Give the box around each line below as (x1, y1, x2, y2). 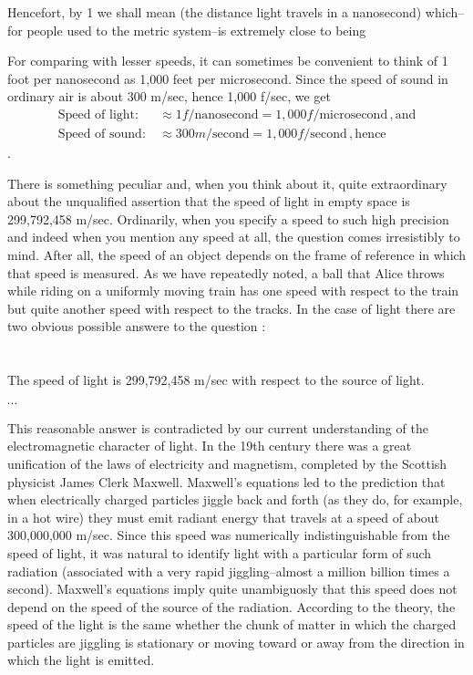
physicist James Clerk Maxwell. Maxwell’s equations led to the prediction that (7, 472, 446, 491)
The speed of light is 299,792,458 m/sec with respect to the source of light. (7, 370, 425, 389)
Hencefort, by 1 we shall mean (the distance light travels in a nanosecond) (7, 3, 422, 21)
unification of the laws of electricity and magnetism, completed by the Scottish (7, 453, 447, 472)
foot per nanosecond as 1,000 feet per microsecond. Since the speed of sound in (7, 68, 448, 88)
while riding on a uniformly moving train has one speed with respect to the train (7, 281, 459, 300)
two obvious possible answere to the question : (7, 317, 266, 336)
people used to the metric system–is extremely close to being (26, 20, 366, 39)
